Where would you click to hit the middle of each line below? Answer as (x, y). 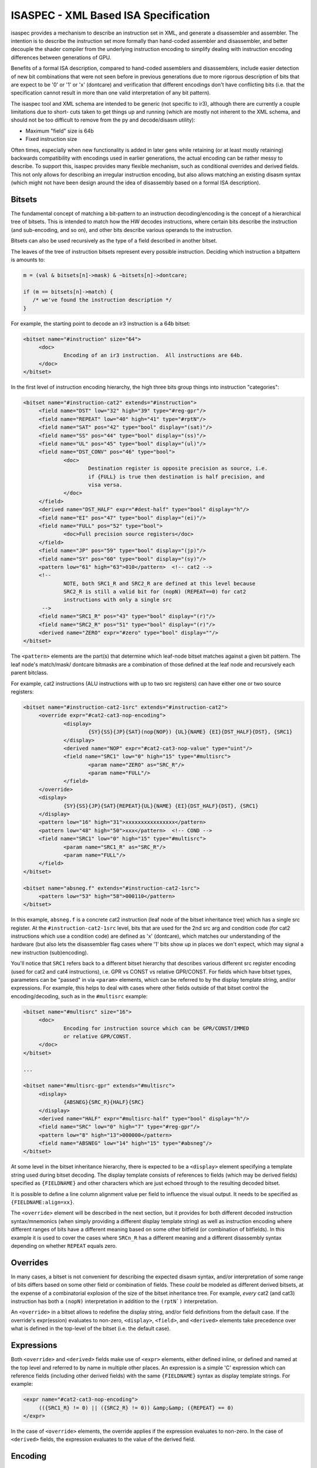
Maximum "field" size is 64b (60, 131)
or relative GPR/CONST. (98, 1036)
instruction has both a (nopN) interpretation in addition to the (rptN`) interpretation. (114, 1301)
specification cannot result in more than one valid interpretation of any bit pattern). (111, 93)
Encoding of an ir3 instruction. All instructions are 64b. (154, 356)
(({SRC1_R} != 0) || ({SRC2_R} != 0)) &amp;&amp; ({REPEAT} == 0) (136, 1408)
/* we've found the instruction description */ (102, 300)
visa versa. (105, 485)
